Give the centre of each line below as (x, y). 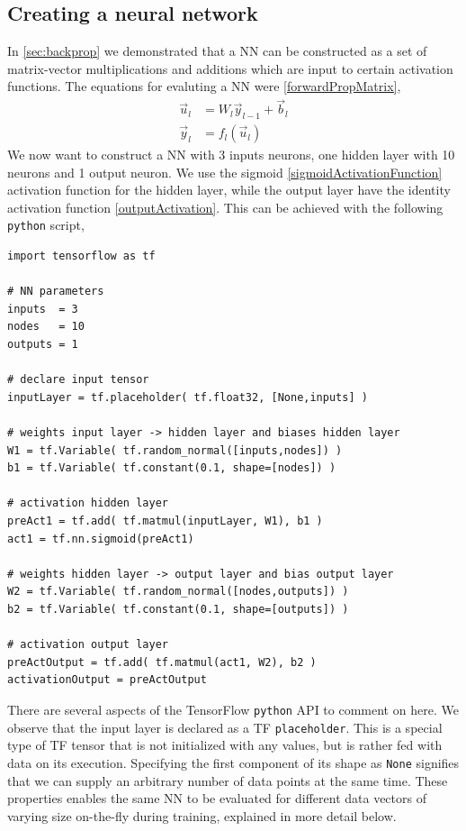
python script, (46, 225)
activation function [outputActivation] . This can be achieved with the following (225, 207)
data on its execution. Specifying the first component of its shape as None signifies (233, 762)
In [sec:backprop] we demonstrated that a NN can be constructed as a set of (217, 51)
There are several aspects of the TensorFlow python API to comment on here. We (233, 709)
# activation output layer (88, 645)
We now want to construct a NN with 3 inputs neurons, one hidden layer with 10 (231, 155)
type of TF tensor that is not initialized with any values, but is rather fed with (225, 745)
